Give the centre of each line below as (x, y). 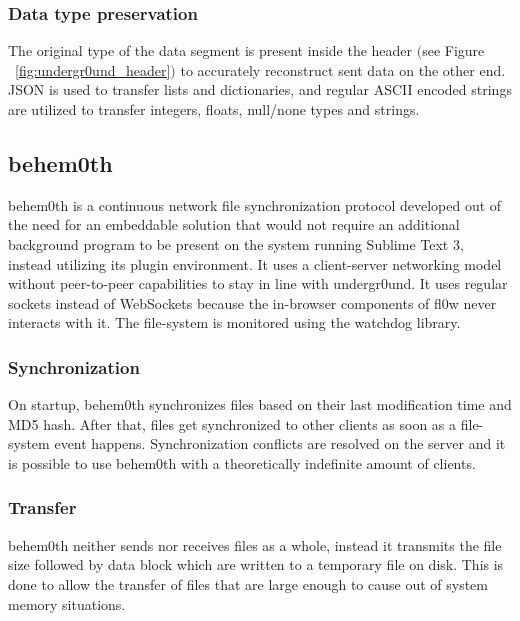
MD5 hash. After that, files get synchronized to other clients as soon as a (232, 423)
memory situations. (67, 603)
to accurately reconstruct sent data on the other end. (343, 69)
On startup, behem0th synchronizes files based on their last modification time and (260, 404)
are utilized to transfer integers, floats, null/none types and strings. (214, 109)
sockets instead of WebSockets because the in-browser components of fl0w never (252, 302)
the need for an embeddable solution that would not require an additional (234, 224)
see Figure (453, 50)
